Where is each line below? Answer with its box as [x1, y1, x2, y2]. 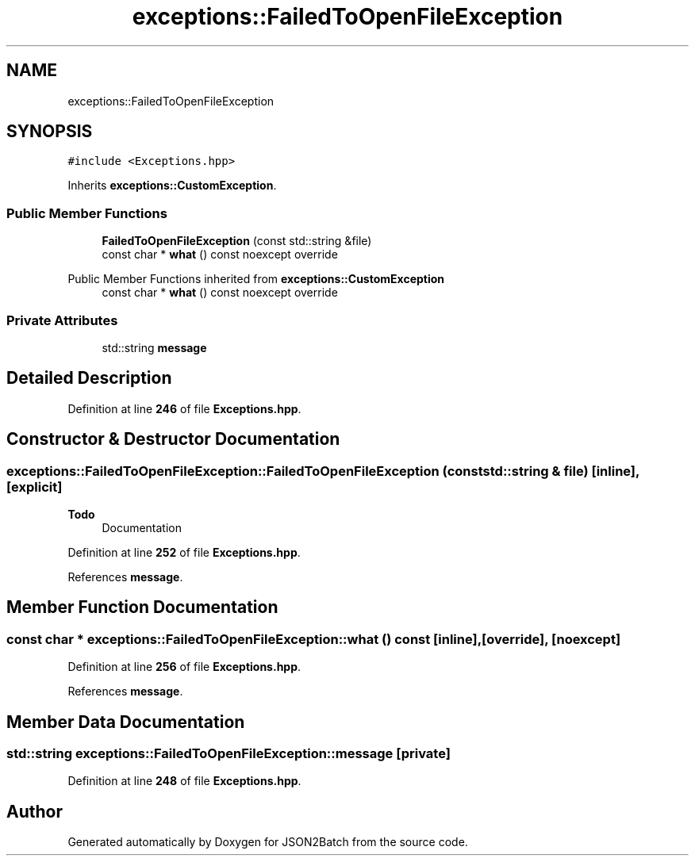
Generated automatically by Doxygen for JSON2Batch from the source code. [67, 835, 468, 849]
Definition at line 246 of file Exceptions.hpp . [67, 401, 301, 416]
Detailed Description [6, 368, 172, 389]
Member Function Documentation [6, 597, 278, 618]
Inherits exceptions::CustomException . [67, 178, 277, 193]
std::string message [102, 340, 207, 354]
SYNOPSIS [6, 121, 93, 142]
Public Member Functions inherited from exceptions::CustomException [67, 272, 445, 286]
